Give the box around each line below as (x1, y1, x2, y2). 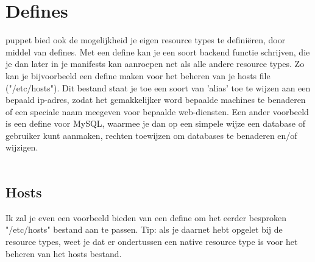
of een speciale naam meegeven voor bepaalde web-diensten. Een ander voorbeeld (5, 105, 309, 118)
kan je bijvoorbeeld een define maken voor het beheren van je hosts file (5, 69, 271, 82)
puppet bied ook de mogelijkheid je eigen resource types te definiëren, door (5, 34, 286, 46)
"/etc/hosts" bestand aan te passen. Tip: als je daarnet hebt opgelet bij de (5, 223, 283, 236)
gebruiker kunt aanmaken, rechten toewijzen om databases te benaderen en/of (5, 129, 297, 141)
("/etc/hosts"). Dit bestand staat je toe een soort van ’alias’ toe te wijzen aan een (5, 81, 311, 94)
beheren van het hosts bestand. (5, 247, 122, 260)
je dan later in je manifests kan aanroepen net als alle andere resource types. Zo (5, 57, 305, 70)
